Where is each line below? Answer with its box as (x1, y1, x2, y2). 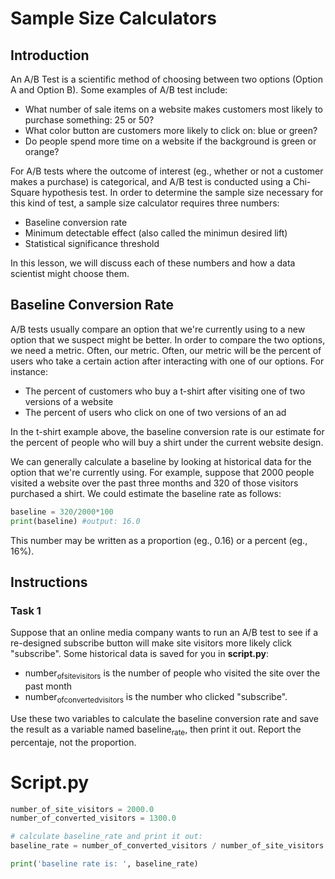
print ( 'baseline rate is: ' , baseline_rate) (10, 859, 199, 869)
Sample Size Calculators (10, 7, 217, 30)
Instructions (10, 573, 88, 591)
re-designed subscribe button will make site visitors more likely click (10, 637, 293, 649)
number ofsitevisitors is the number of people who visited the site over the (24, 667, 321, 682)
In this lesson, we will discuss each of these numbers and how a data (10, 257, 296, 269)
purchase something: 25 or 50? (24, 114, 155, 126)
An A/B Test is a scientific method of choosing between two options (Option (10, 73, 324, 85)
